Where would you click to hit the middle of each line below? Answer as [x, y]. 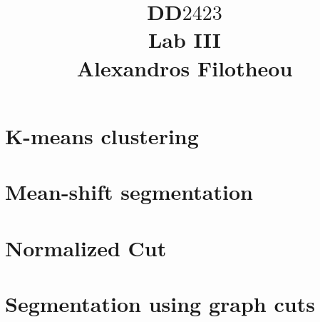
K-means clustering [102, 135]
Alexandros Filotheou [185, 67]
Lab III [185, 40]
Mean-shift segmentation [129, 192]
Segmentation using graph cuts [160, 303]
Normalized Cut [86, 247]
